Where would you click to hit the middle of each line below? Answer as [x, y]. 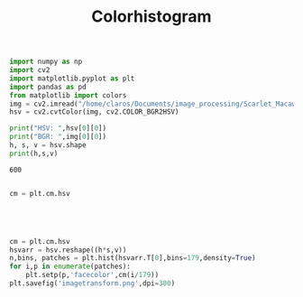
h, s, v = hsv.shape [48, 145]
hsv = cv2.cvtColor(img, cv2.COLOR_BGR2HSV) [94, 112]
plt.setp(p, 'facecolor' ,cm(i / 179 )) [92, 275]
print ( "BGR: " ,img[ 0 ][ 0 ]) [58, 137]
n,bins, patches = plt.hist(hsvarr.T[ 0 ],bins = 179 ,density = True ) [133, 258]
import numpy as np [46, 62]
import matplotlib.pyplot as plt [72, 79]
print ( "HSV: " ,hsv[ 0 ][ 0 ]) [58, 128]
